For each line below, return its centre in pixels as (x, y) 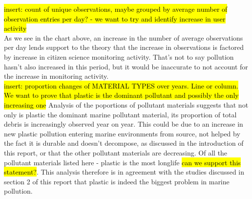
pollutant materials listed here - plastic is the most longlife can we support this (122, 162)
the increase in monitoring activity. (56, 76)
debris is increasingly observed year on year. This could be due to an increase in (124, 124)
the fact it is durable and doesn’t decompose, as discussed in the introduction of (124, 143)
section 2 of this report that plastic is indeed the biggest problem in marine (117, 181)
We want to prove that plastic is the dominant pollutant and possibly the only (121, 95)
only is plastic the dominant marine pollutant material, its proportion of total (120, 114)
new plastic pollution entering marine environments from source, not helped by (122, 133)
